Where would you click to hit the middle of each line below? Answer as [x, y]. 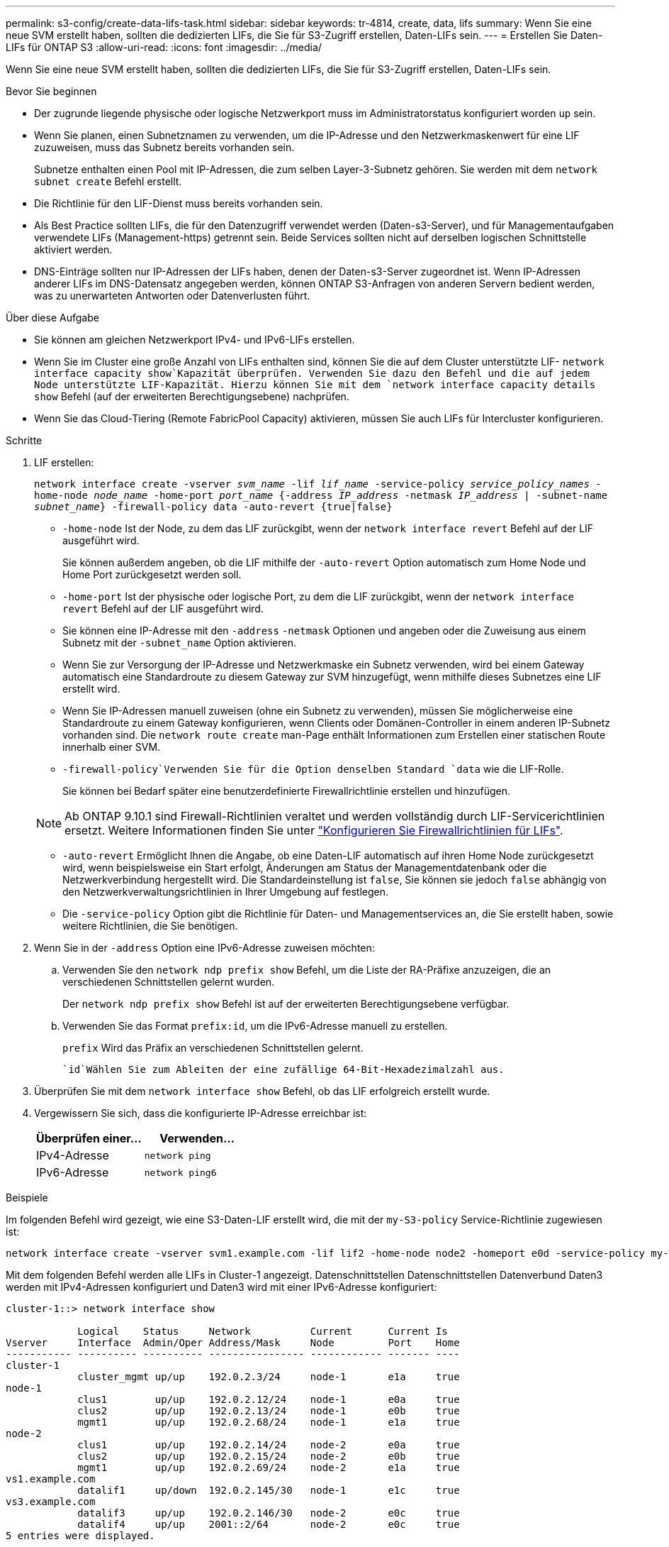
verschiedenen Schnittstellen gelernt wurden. [169, 982]
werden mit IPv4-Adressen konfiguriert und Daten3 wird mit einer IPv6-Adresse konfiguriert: [221, 1287]
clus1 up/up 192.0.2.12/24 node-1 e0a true [269, 1399]
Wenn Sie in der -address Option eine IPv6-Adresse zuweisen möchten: [204, 948]
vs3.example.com [51, 1502]
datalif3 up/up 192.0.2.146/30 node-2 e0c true [269, 1513]
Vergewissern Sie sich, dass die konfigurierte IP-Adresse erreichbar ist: [201, 1113]
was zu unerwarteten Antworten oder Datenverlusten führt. [172, 296]
